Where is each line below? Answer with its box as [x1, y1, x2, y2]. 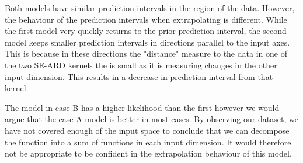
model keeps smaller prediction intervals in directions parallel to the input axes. [5, 36, 290, 48]
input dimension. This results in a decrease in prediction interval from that [5, 70, 273, 82]
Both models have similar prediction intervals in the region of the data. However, [5, 2, 295, 13]
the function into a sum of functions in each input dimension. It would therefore [5, 136, 291, 148]
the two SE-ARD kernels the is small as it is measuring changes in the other [5, 58, 277, 71]
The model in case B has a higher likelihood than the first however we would [5, 101, 280, 113]
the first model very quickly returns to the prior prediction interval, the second [5, 25, 287, 37]
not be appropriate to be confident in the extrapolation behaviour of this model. [5, 147, 292, 159]
